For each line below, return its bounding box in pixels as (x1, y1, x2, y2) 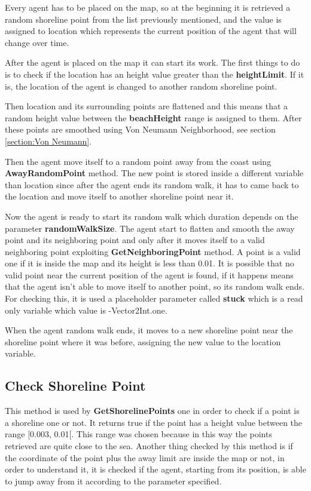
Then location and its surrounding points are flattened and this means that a (5, 100, 288, 112)
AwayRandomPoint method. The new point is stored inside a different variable (5, 167, 304, 179)
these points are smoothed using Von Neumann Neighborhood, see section (5, 123, 276, 136)
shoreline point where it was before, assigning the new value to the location (5, 335, 281, 348)
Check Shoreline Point (5, 376, 146, 395)
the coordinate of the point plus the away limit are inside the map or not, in (5, 451, 285, 464)
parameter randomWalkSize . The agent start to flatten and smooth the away (5, 222, 295, 234)
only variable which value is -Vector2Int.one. (5, 303, 167, 316)
